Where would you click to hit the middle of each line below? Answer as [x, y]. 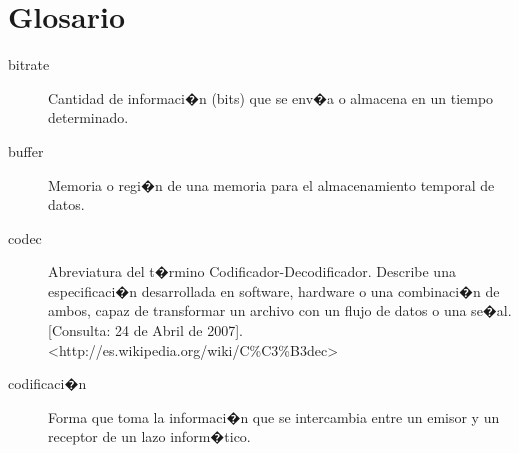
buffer [26, 150]
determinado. [88, 117]
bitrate [29, 64]
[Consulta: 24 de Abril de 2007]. [145, 330]
